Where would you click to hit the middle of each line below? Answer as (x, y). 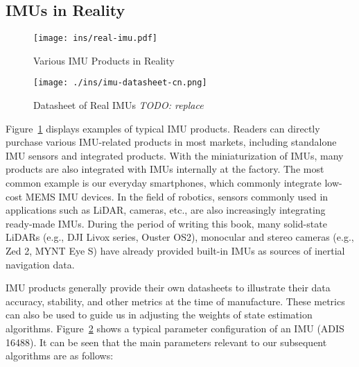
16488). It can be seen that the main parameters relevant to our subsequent (166, 342)
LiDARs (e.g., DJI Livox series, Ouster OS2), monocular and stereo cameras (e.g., (180, 237)
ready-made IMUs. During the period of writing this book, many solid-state (166, 223)
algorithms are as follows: (60, 356)
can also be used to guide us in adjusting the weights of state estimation (159, 315)
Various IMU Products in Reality (104, 60)
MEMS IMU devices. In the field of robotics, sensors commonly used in (177, 196)
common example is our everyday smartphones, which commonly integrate (164, 183)
